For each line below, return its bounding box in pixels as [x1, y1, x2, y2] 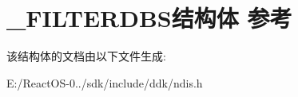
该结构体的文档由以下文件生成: [6, 48, 166, 64]
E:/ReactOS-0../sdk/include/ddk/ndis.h [6, 74, 203, 91]
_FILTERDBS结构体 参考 [6, 2, 292, 34]
